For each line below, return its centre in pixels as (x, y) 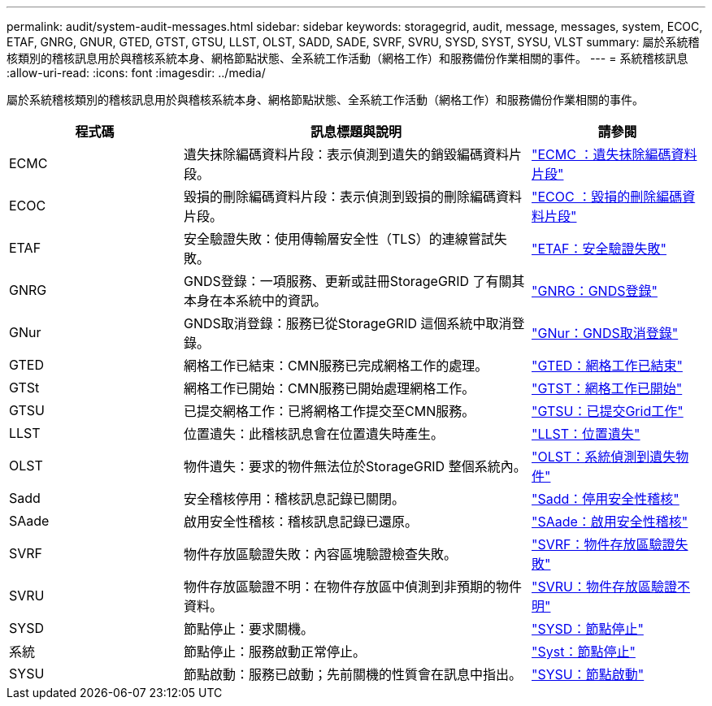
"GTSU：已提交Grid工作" (608, 411)
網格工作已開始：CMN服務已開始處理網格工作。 (330, 388)
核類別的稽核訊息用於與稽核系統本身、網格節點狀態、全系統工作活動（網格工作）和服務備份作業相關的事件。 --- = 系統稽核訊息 (347, 58)
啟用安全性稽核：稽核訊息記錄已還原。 (301, 522)
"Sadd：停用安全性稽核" (606, 499)
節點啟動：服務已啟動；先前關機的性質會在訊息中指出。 (353, 674)
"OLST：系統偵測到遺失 (604, 457)
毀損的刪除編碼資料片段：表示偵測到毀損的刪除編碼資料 (353, 197)
